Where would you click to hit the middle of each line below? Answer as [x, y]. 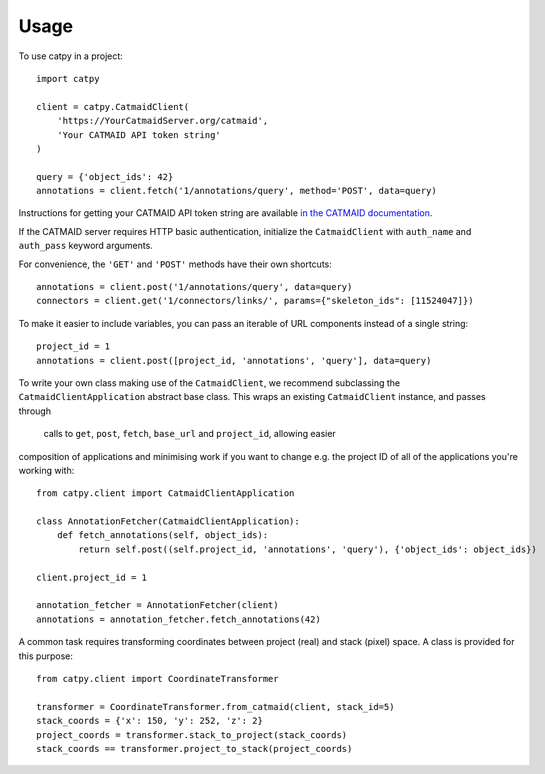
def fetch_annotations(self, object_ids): [162, 535]
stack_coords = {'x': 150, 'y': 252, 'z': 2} [150, 721]
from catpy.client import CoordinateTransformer [157, 678]
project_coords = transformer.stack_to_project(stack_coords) [192, 734]
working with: [46, 470]
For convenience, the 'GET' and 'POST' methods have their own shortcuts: [175, 264]
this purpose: [46, 656]
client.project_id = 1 [92, 577]
